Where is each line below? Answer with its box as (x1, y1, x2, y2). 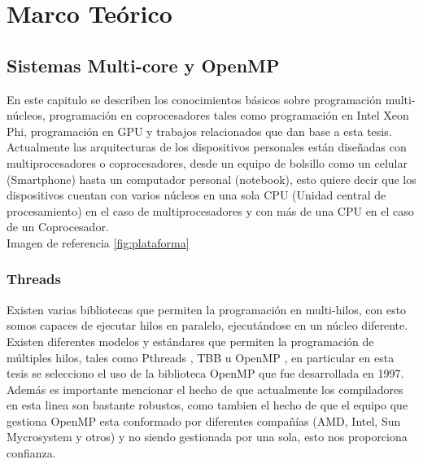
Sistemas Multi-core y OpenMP (7, 52, 280, 77)
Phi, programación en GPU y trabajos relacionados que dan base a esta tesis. (7, 122, 392, 139)
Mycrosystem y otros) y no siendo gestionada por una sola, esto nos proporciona (7, 428, 408, 445)
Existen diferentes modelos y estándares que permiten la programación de (7, 332, 374, 349)
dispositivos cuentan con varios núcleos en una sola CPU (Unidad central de (7, 186, 386, 204)
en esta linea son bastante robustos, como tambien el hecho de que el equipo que (7, 396, 408, 414)
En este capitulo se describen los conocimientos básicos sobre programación (7, 90, 382, 107)
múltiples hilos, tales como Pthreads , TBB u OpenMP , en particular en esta (7, 348, 395, 366)
